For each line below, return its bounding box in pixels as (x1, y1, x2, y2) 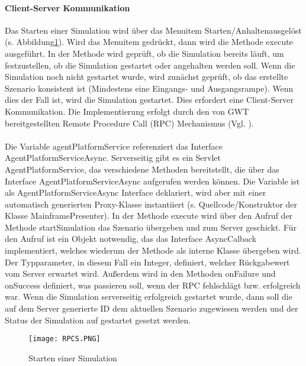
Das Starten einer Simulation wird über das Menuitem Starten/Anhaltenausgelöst (5, 24, 302, 36)
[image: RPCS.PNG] (28, 335, 101, 344)
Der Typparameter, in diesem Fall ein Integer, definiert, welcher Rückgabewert (5, 255, 290, 268)
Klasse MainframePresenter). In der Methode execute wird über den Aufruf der (5, 209, 293, 222)
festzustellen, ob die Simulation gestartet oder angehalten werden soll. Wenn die (5, 59, 295, 71)
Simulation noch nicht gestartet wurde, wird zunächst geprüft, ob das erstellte (5, 70, 288, 83)
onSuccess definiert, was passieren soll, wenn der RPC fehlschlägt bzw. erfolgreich (5, 278, 301, 291)
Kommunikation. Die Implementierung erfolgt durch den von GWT (5, 105, 249, 117)
